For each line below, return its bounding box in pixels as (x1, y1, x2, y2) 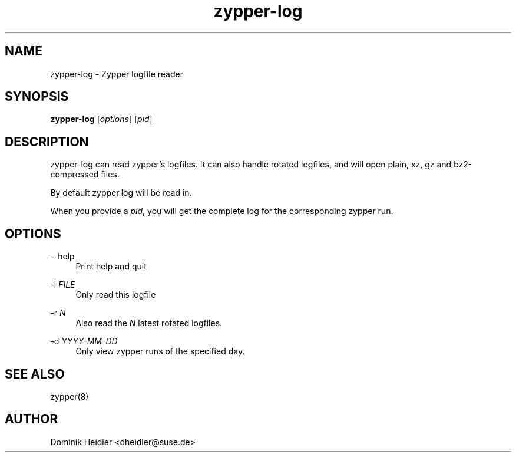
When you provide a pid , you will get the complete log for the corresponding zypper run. (50, 206, 393, 216)
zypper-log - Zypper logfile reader (50, 68, 183, 79)
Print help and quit (75, 261, 147, 272)
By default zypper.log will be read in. (50, 188, 192, 198)
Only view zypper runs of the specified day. (75, 346, 245, 357)
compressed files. (50, 169, 120, 180)
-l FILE (50, 280, 75, 290)
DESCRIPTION (5, 134, 89, 149)
